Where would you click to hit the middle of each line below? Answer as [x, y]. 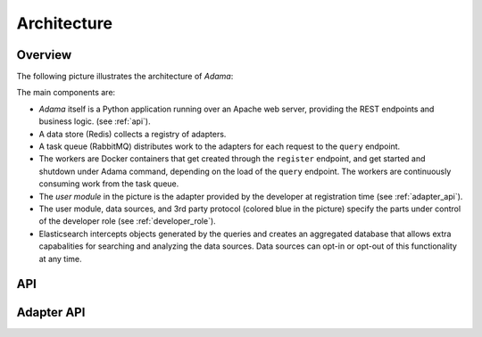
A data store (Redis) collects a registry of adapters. [133, 134]
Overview [44, 55]
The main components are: [66, 93]
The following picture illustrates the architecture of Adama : [125, 77]
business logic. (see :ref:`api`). [95, 121]
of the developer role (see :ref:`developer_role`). [127, 221]
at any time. [60, 259]
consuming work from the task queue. [109, 184]
